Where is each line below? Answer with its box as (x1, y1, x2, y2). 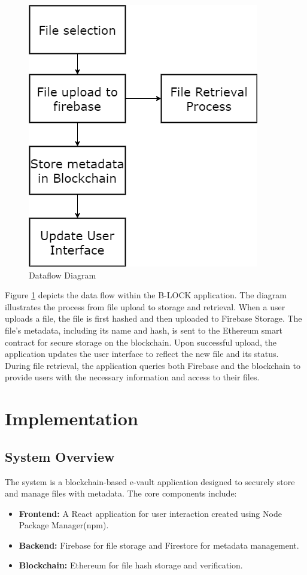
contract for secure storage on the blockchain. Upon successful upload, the (5, 335, 276, 348)
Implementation (5, 406, 138, 431)
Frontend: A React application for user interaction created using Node (19, 507, 282, 519)
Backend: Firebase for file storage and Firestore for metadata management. (19, 538, 299, 551)
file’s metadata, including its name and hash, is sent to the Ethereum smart (5, 323, 282, 336)
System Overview (5, 447, 115, 465)
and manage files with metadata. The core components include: (5, 487, 237, 500)
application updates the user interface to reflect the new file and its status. (5, 347, 279, 360)
